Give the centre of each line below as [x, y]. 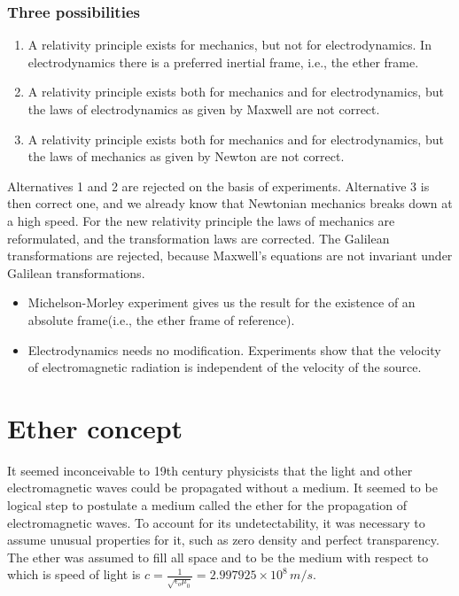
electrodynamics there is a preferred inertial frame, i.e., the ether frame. [223, 62]
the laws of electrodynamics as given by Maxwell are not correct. [204, 109]
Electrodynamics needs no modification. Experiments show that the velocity [234, 349]
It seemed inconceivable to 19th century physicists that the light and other [210, 470]
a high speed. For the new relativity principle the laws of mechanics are [201, 220]
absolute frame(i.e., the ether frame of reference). [161, 319]
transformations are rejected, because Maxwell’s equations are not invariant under [230, 255]
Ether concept [95, 427]
